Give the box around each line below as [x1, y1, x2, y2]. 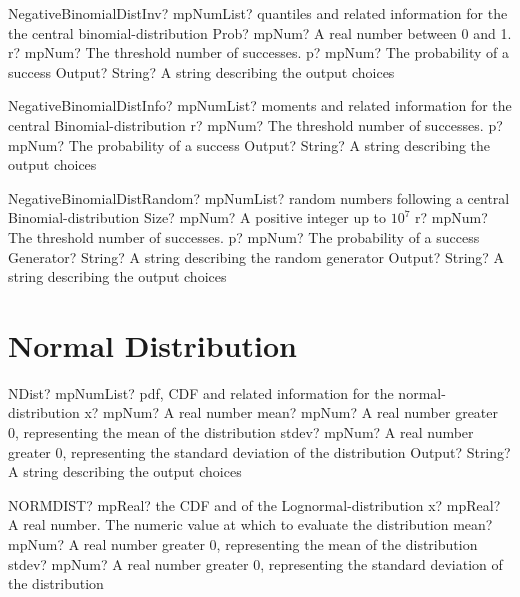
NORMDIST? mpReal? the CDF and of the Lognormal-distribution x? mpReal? [8, 494, 501, 515]
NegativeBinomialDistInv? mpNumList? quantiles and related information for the [8, 3, 508, 23]
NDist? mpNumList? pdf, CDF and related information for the [8, 382, 394, 403]
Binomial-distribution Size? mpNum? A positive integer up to [8, 207, 387, 228]
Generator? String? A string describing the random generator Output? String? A [8, 246, 505, 267]
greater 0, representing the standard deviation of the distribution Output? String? [8, 441, 511, 462]
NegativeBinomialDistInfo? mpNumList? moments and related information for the [8, 95, 512, 116]
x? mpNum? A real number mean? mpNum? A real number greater [84, 402, 498, 423]
